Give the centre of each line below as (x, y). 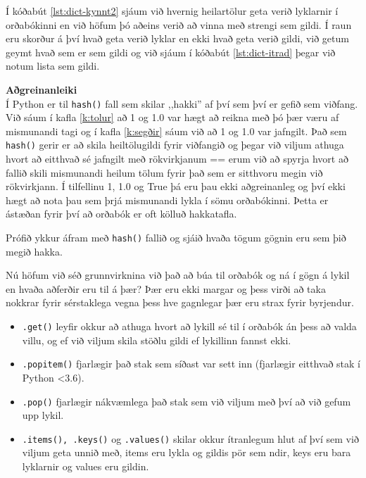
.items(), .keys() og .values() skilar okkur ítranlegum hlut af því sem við (190, 438)
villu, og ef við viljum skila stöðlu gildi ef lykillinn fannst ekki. (157, 340)
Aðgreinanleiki (42, 89)
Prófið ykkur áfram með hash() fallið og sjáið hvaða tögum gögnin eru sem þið (176, 238)
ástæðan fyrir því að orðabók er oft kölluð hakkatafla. (121, 214)
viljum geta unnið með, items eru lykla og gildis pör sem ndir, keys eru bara (187, 452)
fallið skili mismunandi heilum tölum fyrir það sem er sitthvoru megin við (164, 172)
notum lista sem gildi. (53, 66)
